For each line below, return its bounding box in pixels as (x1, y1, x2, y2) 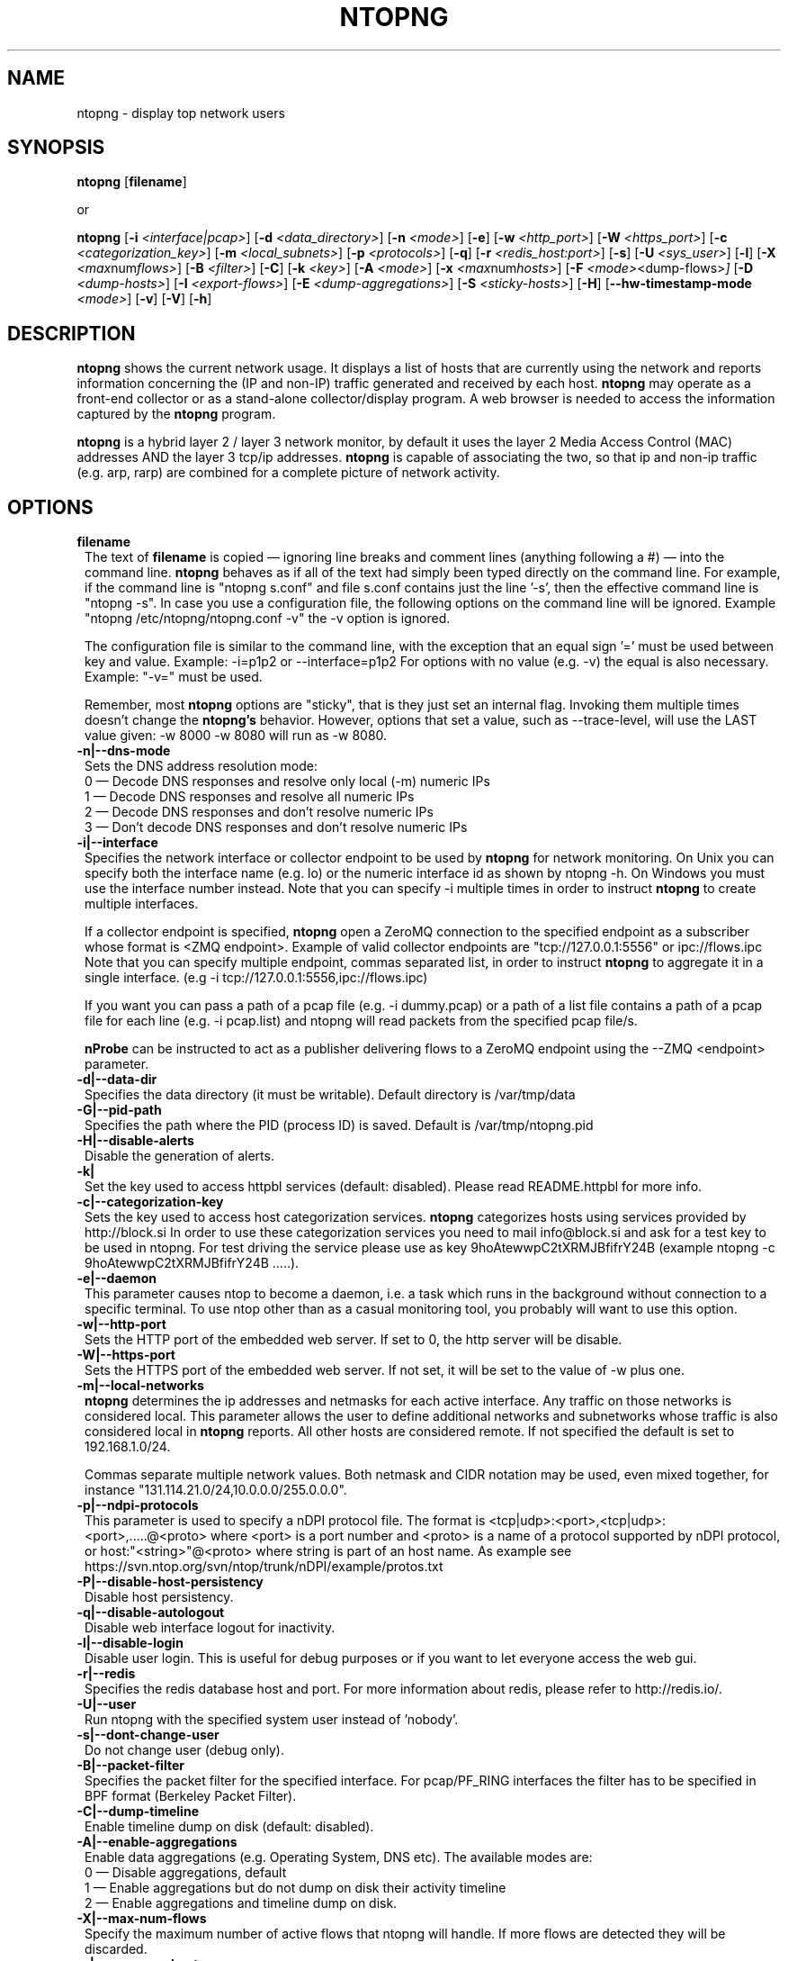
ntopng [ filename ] (76, 174, 187, 190)
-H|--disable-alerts (76, 1133, 194, 1149)
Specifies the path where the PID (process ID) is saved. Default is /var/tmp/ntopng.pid (85, 1117, 594, 1134)
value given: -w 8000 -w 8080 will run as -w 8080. (85, 727, 388, 744)
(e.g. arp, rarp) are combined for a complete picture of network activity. (76, 465, 500, 481)
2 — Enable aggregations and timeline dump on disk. (85, 1895, 398, 1911)
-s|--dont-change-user (76, 1727, 219, 1743)
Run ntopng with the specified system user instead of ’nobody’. (85, 1712, 459, 1728)
